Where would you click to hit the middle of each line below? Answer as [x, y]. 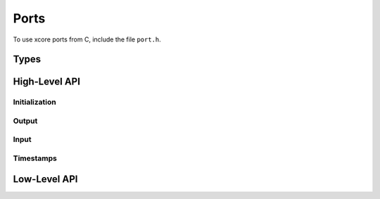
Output [25, 121]
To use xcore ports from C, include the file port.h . [87, 39]
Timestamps [35, 158]
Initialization [34, 102]
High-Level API [47, 82]
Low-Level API [45, 179]
